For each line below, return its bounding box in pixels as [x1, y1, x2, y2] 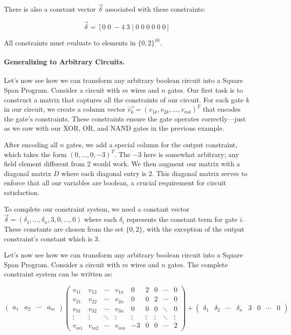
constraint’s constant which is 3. [4, 233, 100, 243]
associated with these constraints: [105, 4, 206, 14]
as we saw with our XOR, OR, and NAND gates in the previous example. [4, 123, 225, 133]
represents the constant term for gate [126, 214, 238, 224]
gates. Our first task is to [167, 85, 243, 95]
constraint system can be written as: [4, 269, 113, 279]
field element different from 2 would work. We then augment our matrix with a [4, 158, 240, 169]
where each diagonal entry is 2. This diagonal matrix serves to [61, 168, 248, 178]
